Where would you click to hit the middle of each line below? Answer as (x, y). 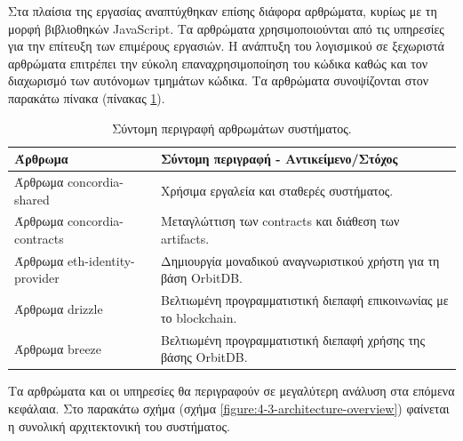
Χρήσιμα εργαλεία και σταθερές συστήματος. (277, 190)
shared (32, 199)
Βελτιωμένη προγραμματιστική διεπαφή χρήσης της (292, 339)
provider (37, 278)
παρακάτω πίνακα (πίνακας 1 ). (87, 97)
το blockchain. (199, 317)
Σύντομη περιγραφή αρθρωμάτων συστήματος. (232, 128)
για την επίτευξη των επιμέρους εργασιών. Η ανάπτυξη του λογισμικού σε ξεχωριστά (226, 46)
